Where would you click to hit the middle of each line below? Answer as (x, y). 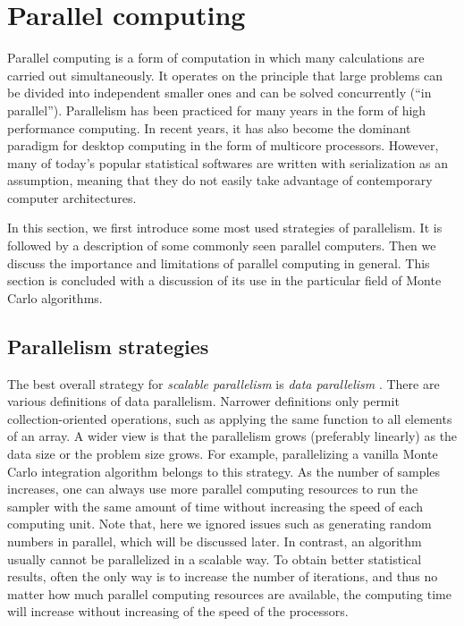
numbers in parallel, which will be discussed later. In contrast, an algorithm (215, 541)
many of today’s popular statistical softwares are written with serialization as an (228, 162)
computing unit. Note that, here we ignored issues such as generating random (219, 524)
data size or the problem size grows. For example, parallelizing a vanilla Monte (223, 454)
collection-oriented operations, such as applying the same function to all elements (230, 418)
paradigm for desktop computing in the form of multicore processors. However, (223, 145)
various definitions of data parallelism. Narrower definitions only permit (203, 401)
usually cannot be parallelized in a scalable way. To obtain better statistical (215, 558)
